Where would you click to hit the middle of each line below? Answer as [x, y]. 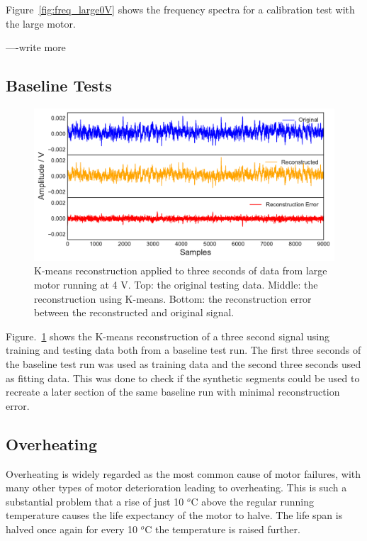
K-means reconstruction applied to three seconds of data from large [181, 270]
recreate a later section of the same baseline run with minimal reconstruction [173, 392]
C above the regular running [253, 501]
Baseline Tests [59, 85]
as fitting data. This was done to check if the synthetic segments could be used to [183, 378]
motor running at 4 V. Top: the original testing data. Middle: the [176, 285]
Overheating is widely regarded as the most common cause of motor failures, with [183, 473]
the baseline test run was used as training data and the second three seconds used [183, 364]
